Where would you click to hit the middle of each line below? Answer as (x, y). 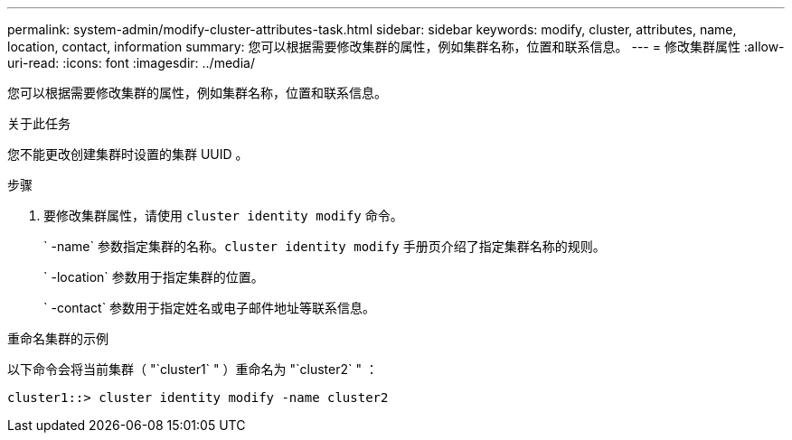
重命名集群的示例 (58, 338)
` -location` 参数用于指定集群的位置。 (154, 277)
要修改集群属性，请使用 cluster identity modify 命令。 (223, 215)
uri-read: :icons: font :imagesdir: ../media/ (131, 63)
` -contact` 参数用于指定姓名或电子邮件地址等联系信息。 (210, 308)
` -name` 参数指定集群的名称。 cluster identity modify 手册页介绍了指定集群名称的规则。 (325, 246)
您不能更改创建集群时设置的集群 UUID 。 (128, 154)
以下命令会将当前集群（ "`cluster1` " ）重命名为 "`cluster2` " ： (193, 369)
